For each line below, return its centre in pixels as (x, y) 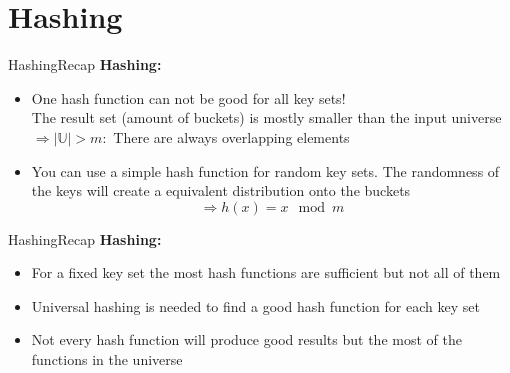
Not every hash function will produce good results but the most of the (246, 339)
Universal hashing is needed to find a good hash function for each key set (255, 305)
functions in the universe (107, 359)
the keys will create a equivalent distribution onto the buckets (221, 190)
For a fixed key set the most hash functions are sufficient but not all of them (266, 272)
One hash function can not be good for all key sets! (188, 97)
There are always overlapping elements (231, 136)
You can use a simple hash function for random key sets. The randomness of (265, 170)
